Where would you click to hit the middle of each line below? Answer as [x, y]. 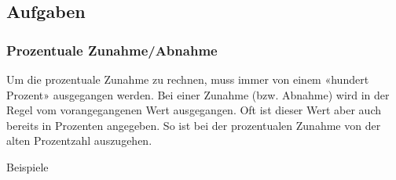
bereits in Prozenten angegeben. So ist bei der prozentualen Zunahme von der [194, 125]
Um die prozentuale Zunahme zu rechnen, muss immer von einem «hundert [188, 79]
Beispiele [27, 166]
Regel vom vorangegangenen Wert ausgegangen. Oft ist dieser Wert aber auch [194, 110]
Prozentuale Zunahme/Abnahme [112, 50]
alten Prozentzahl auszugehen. [79, 140]
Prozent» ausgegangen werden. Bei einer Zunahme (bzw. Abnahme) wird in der [198, 94]
